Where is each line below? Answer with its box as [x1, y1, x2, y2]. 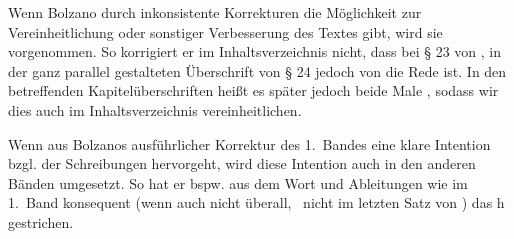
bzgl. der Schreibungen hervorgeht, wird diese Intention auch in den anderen [8, 153, 476, 174]
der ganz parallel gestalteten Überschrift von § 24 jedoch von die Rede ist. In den [8, 60, 507, 81]
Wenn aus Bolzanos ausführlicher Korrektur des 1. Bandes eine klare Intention [8, 133, 491, 154]
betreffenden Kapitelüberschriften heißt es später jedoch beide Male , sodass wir [8, 80, 499, 101]
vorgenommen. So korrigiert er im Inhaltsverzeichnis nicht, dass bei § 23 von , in [8, 41, 502, 62]
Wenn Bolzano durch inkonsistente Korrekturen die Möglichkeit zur [8, 2, 422, 22]
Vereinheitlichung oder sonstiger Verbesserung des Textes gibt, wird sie [8, 21, 443, 42]
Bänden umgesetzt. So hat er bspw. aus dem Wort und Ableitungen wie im [8, 172, 468, 193]
